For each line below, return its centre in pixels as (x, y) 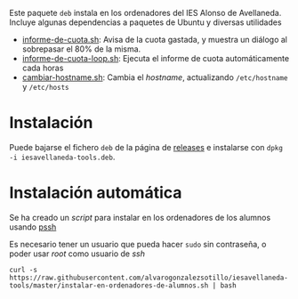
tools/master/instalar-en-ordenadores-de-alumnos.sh (109, 285)
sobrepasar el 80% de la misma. (81, 49)
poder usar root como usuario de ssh (77, 254)
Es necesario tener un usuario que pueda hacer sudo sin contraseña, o (138, 244)
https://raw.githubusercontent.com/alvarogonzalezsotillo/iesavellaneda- (149, 278)
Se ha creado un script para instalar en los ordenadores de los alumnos (140, 217)
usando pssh (33, 227)
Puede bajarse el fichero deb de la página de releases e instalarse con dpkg (146, 147)
